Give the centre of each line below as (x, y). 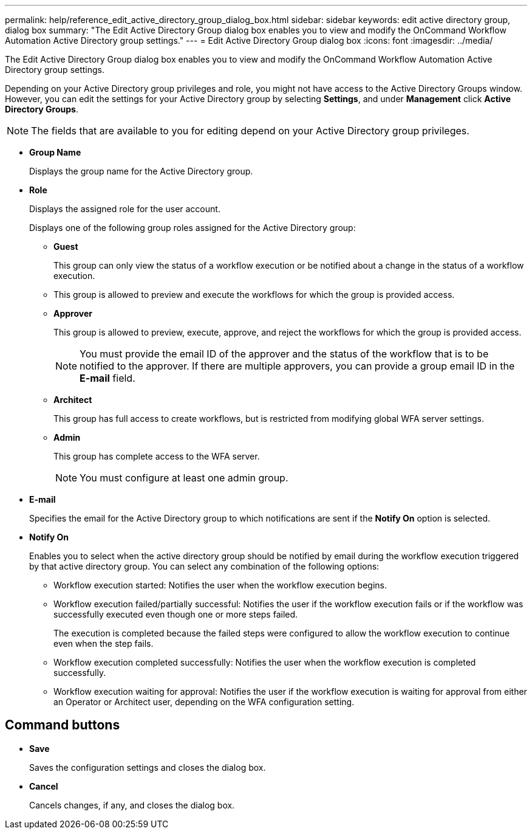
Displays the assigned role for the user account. (125, 209)
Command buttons (63, 725)
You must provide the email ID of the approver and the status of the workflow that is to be (284, 354)
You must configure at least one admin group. (184, 478)
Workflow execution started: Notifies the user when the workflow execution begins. (220, 585)
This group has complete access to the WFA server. (157, 456)
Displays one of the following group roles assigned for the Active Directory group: (193, 228)
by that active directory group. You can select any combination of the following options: (204, 566)
